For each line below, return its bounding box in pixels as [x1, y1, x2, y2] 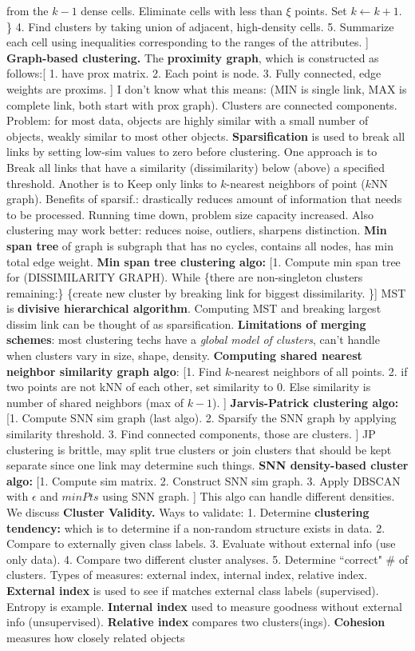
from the [6, 2, 49, 18]
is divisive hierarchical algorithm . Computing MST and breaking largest [6, 300, 381, 317]
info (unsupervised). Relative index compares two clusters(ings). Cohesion [6, 613, 385, 630]
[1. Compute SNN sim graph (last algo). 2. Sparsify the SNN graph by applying [6, 409, 397, 426]
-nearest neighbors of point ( [226, 174, 366, 191]
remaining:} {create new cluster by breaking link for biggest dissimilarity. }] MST [6, 284, 406, 301]
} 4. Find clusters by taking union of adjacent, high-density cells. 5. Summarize [6, 18, 394, 34]
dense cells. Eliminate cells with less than [81, 2, 283, 18]
